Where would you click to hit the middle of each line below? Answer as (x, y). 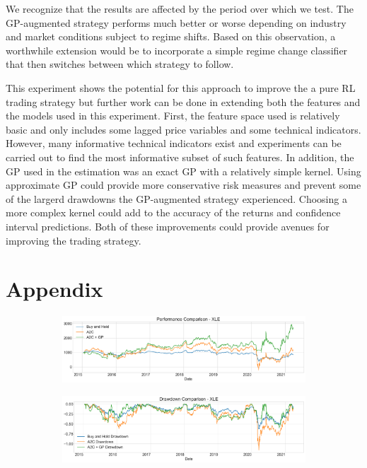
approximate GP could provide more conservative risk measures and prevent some (183, 185)
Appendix (54, 289)
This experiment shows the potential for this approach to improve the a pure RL (181, 87)
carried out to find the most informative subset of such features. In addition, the (180, 157)
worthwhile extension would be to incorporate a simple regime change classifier (177, 50)
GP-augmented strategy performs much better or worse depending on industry (176, 22)
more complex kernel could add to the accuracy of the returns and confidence (173, 212)
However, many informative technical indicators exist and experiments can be (174, 143)
